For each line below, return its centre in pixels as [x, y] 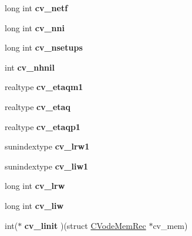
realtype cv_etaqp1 [43, 126]
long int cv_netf [36, 8]
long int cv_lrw [35, 186]
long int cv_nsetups [44, 47]
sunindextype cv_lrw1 [47, 146]
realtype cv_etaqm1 [44, 87]
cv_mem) [170, 225]
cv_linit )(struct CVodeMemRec [85, 225]
